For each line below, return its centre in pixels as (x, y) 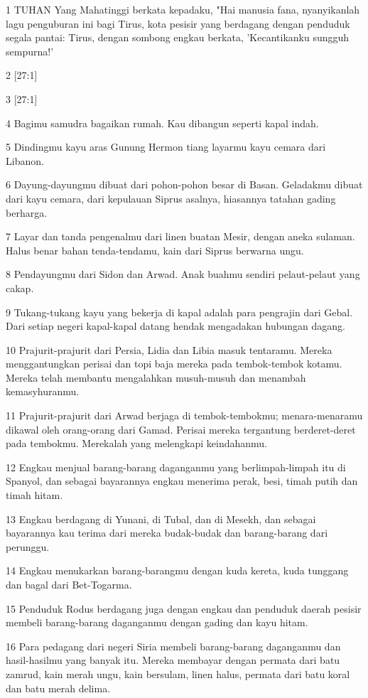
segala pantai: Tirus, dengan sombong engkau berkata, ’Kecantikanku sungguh (178, 37)
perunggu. (28, 546)
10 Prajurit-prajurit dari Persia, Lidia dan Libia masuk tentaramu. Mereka (169, 349)
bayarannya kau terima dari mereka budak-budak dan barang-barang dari (167, 533)
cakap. (20, 288)
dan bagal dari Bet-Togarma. (69, 584)
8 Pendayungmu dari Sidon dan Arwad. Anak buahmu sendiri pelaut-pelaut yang (183, 274)
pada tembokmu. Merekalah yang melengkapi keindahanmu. (136, 443)
